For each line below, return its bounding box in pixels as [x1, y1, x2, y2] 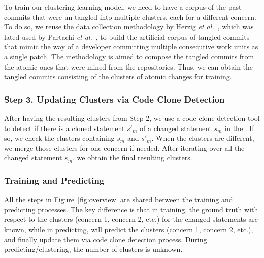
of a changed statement [140, 122, 212, 133]
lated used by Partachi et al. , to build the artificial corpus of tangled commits [4, 31, 250, 42]
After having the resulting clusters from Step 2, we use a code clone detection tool [4, 112, 260, 123]
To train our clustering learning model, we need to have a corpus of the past [4, 2, 242, 12]
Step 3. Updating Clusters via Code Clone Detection [4, 92, 225, 105]
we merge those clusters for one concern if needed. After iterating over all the [4, 142, 245, 153]
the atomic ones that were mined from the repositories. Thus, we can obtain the [4, 61, 253, 72]
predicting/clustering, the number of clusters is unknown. [4, 244, 183, 254]
